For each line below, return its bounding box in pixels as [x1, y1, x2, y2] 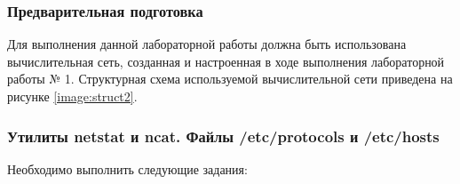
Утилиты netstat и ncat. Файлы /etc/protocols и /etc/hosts [7, 124, 440, 147]
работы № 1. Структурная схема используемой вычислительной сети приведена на [7, 69, 453, 88]
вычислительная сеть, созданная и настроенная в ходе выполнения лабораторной [7, 52, 445, 70]
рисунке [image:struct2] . [7, 87, 138, 105]
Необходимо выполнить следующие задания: [7, 159, 248, 178]
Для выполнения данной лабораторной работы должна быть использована [7, 35, 407, 53]
